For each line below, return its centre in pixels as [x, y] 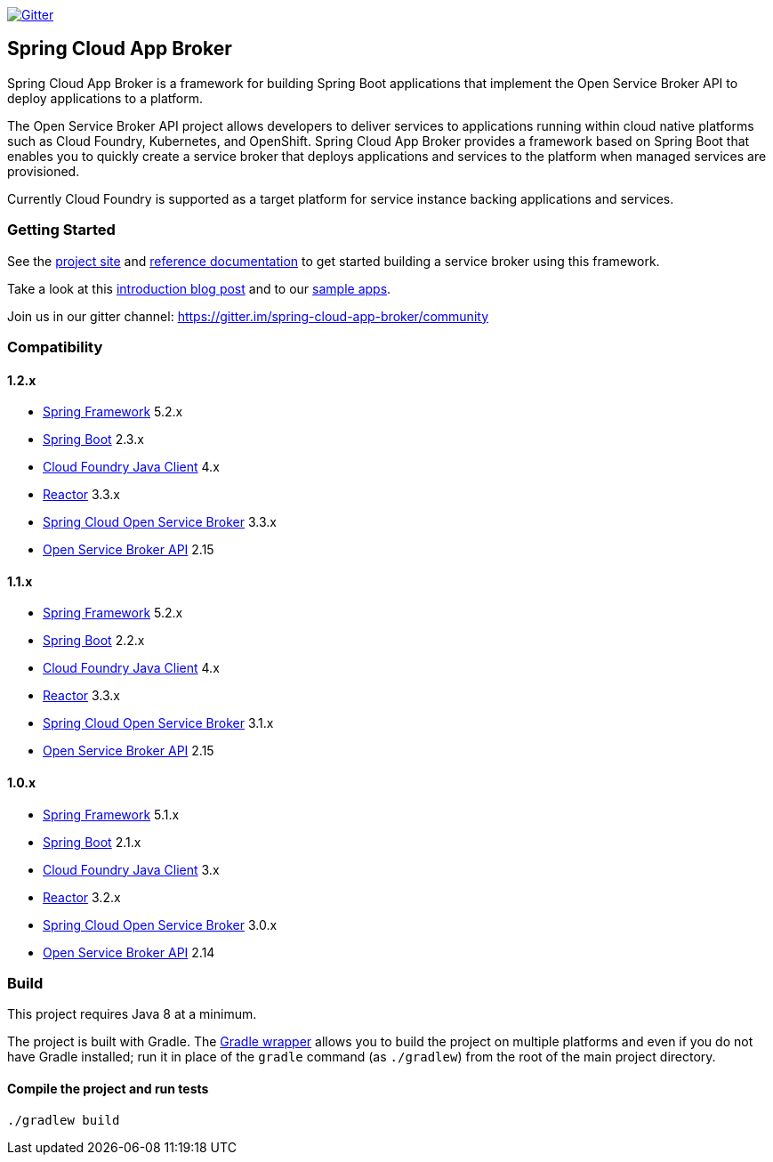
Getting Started [61, 230]
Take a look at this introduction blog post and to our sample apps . [199, 288]
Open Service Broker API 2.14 [129, 952]
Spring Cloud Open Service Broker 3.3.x [160, 522]
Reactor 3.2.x [82, 897]
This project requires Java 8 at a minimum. [132, 1014]
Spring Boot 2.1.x [92, 842]
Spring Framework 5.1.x [111, 814]
